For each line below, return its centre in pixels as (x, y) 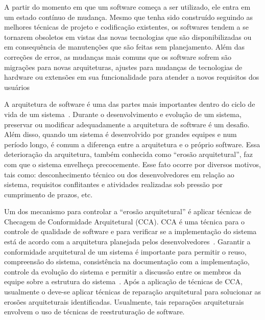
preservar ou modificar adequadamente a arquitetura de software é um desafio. (127, 124)
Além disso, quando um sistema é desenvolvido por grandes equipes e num (121, 134)
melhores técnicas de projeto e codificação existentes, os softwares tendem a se (126, 27)
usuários (17, 87)
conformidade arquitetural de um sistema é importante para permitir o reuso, (125, 251)
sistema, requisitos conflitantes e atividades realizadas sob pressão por (113, 184)
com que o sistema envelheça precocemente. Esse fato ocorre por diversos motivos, (132, 164)
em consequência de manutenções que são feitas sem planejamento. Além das (124, 47)
